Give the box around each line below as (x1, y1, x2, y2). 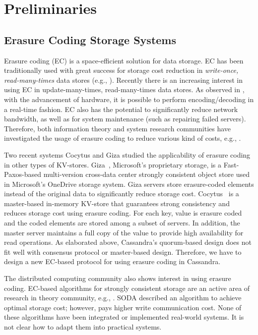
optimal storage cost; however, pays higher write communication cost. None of (4, 302, 242, 312)
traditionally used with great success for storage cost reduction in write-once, (4, 65, 239, 75)
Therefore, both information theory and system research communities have (4, 123, 231, 133)
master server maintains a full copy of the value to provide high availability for (4, 227, 244, 237)
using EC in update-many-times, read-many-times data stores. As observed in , (4, 84, 245, 95)
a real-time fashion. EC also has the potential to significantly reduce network (4, 104, 238, 114)
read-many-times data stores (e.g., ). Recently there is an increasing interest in (4, 74, 243, 85)
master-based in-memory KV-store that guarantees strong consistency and (4, 198, 230, 208)
